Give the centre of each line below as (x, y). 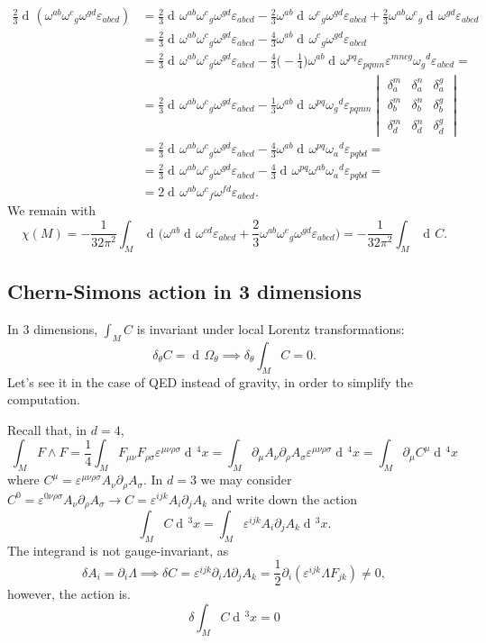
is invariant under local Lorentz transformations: (271, 328)
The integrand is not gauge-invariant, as (118, 550)
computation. (44, 399)
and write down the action (284, 498)
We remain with (52, 210)
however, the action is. (69, 594)
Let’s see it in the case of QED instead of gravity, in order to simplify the (210, 381)
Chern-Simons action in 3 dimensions (185, 291)
